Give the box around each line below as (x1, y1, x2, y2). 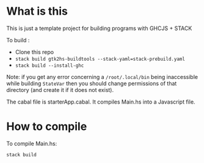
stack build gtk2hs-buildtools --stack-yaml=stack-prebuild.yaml (15, 56, 185, 62)
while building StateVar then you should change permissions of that (6, 80, 177, 87)
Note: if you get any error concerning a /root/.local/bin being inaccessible (6, 73, 199, 80)
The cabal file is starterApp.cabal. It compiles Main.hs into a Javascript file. (6, 98, 195, 105)
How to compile (6, 119, 87, 134)
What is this (6, 4, 68, 18)
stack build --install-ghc (15, 63, 84, 69)
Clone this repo (15, 48, 54, 56)
